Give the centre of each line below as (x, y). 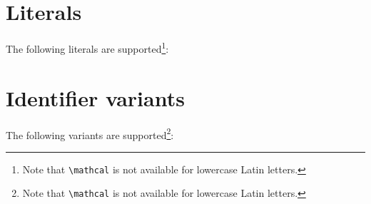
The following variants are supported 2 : (90, 133)
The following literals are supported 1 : (87, 47)
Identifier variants (95, 97)
